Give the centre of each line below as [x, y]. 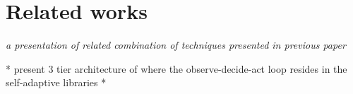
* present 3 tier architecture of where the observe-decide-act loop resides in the [176, 68]
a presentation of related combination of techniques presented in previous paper [176, 45]
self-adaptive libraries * [56, 82]
